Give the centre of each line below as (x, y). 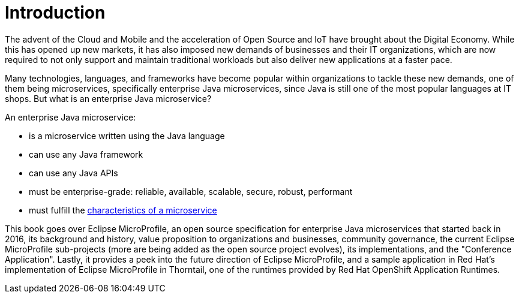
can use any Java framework (86, 154)
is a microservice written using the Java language (127, 136)
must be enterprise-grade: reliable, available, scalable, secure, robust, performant (191, 191)
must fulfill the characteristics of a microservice (123, 210)
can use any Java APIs (73, 173)
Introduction (55, 13)
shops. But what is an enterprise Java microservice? (108, 98)
